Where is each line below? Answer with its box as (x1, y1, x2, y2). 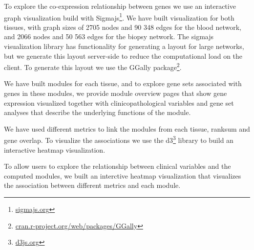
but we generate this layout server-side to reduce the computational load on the (4, 50, 243, 61)
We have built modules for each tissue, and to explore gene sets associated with (4, 78, 242, 89)
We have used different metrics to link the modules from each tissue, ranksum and (4, 123, 250, 134)
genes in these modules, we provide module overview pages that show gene (4, 88, 227, 98)
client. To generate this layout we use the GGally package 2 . (4, 61, 182, 72)
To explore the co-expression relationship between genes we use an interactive (4, 1, 236, 11)
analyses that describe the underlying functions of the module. (4, 107, 191, 117)
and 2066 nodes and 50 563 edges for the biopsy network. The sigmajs (4, 31, 214, 42)
